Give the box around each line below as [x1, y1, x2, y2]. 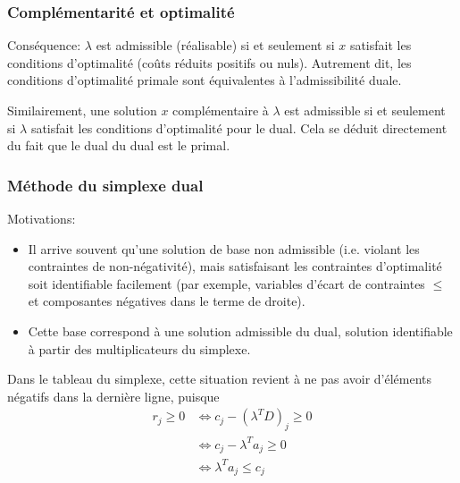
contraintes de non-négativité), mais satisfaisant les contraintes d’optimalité [28, 257, 442, 275]
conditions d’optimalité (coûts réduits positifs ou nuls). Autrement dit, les [7, 53, 412, 72]
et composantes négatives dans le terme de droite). [28, 292, 305, 310]
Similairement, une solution [7, 101, 157, 119]
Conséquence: [7, 36, 81, 55]
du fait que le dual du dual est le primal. [7, 136, 230, 155]
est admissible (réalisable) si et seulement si [96, 36, 335, 55]
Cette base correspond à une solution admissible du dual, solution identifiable [28, 321, 453, 340]
